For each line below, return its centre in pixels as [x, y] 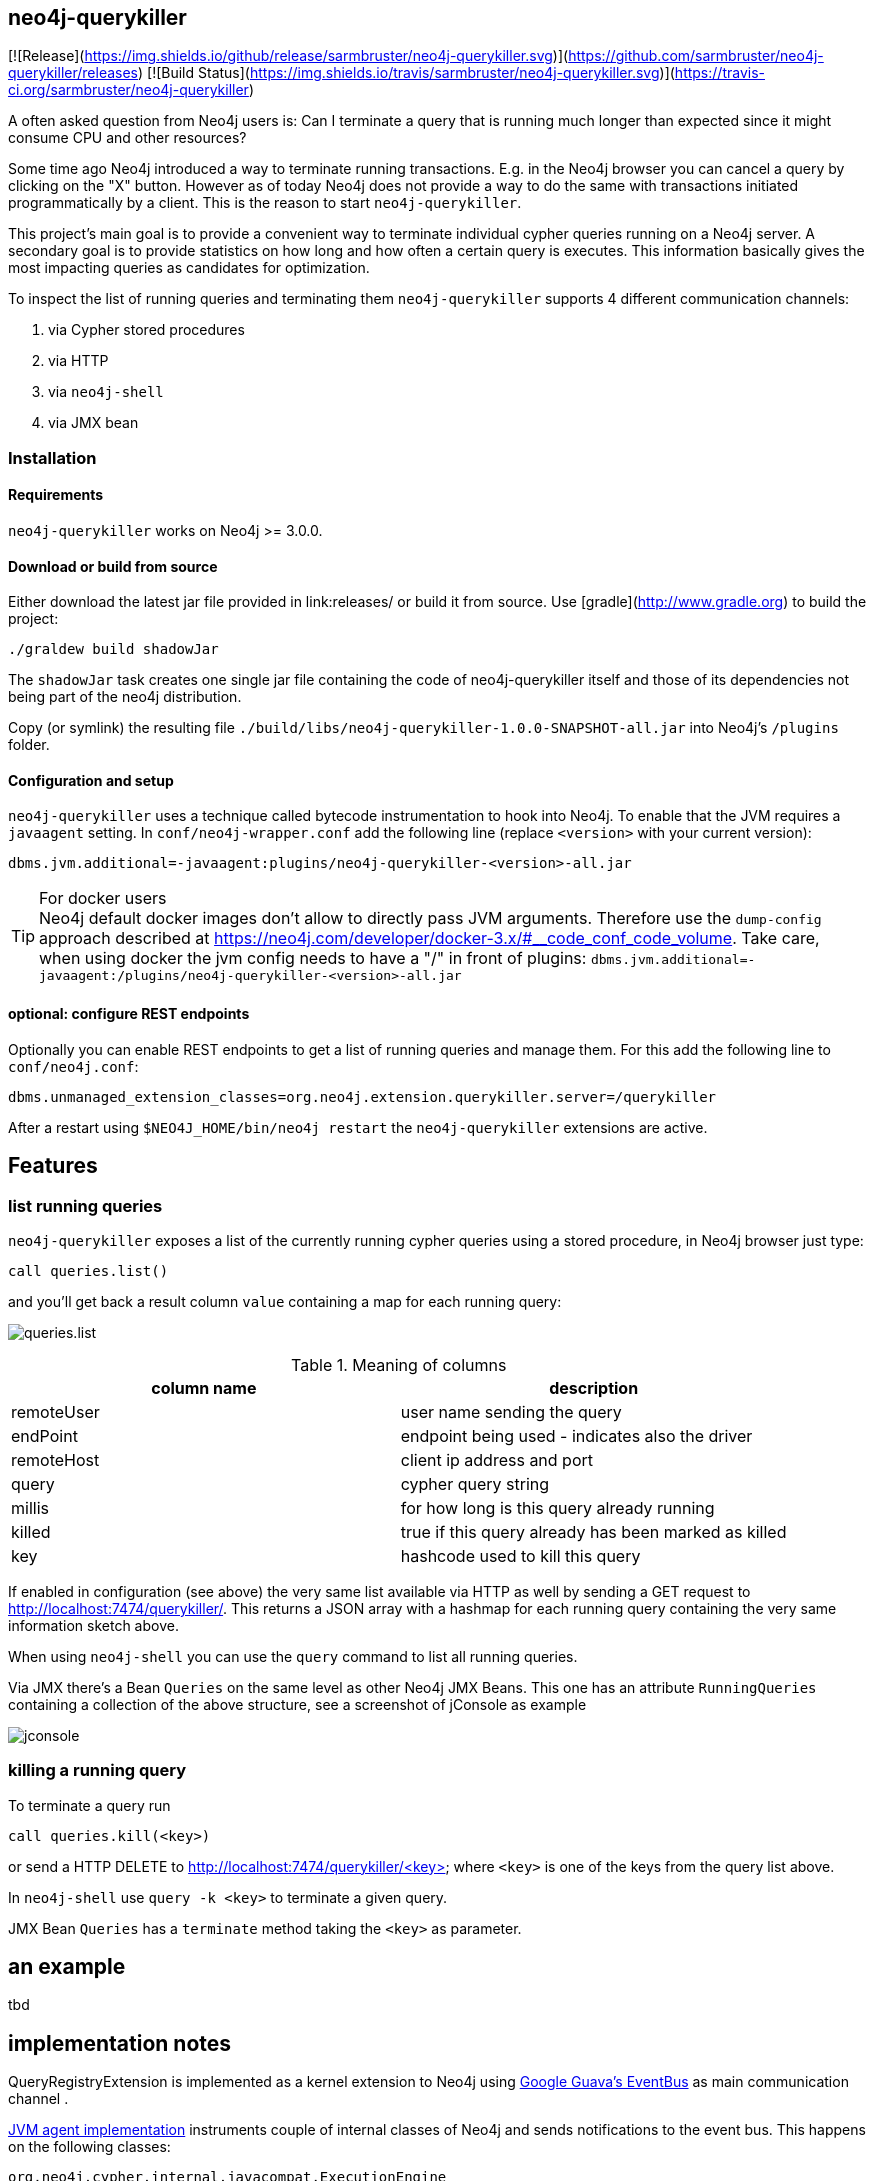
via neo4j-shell [106, 392]
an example [67, 1967]
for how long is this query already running [557, 1507]
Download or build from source [113, 566]
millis [30, 1507]
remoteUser [55, 1411]
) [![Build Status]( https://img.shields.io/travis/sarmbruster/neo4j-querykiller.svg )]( [406, 73]
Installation [52, 457]
